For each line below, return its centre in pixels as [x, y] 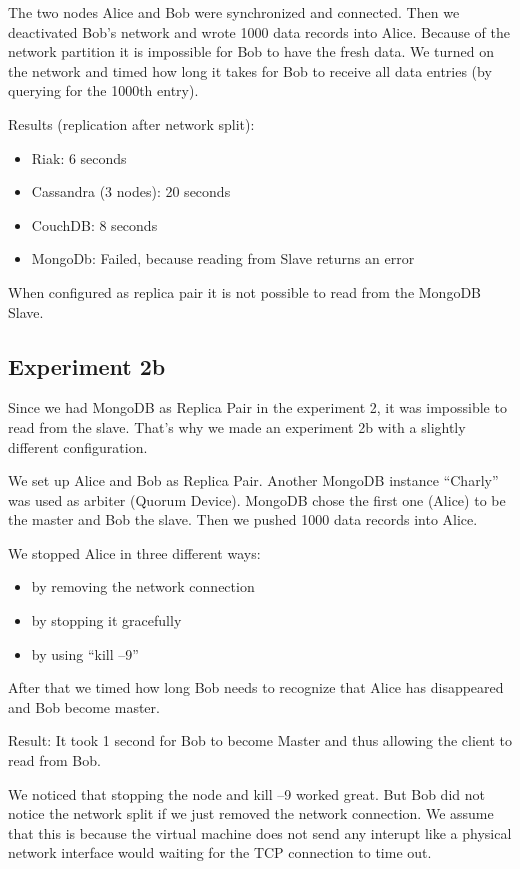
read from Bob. [54, 760]
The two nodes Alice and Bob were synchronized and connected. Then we [234, 12]
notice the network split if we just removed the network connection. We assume [251, 813]
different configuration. [78, 446]
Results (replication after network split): [131, 123]
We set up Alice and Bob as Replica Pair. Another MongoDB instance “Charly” [253, 480]
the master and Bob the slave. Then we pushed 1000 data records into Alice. [243, 519]
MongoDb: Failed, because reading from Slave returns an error [223, 258]
